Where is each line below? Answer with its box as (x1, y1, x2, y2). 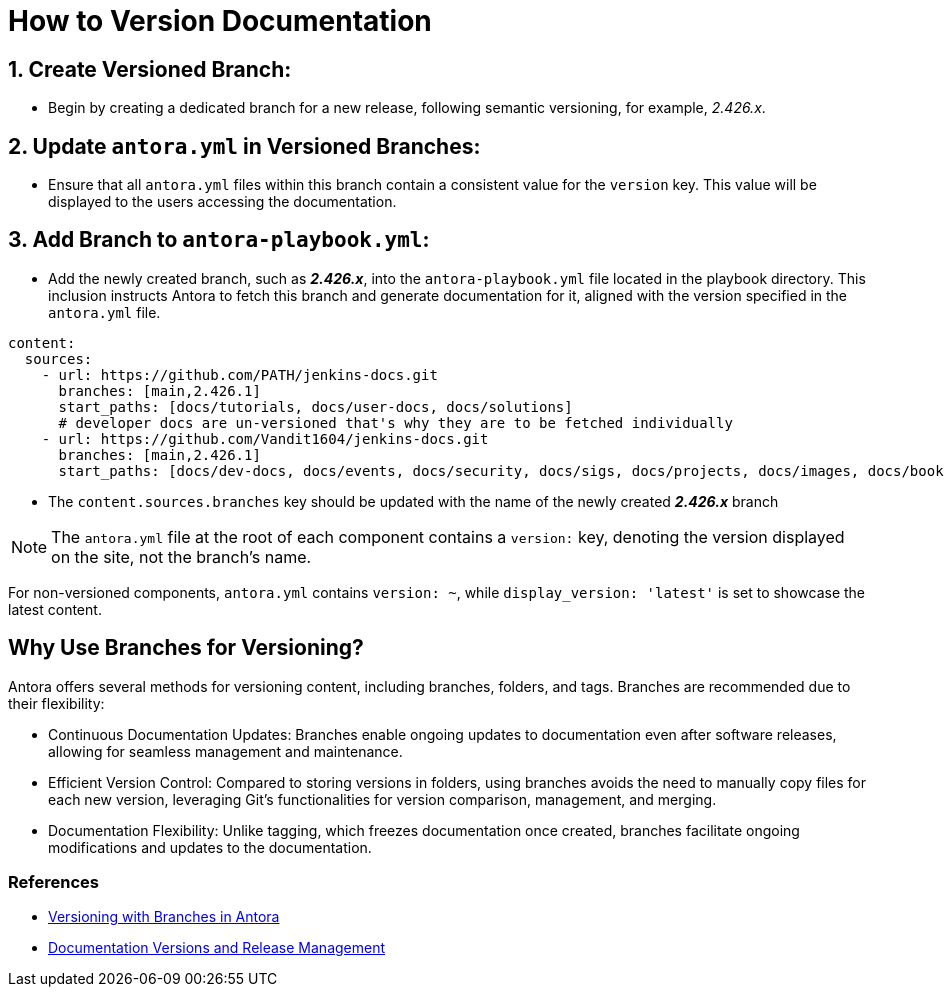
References (8, 872, 99, 893)
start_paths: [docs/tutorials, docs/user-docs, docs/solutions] (58, 398, 573, 415)
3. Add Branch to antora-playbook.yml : (8, 227, 430, 253)
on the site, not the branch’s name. (51, 546, 312, 567)
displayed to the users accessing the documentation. (48, 193, 397, 211)
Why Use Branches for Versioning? (8, 635, 364, 661)
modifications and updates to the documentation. (48, 838, 372, 856)
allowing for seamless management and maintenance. (48, 742, 403, 760)
